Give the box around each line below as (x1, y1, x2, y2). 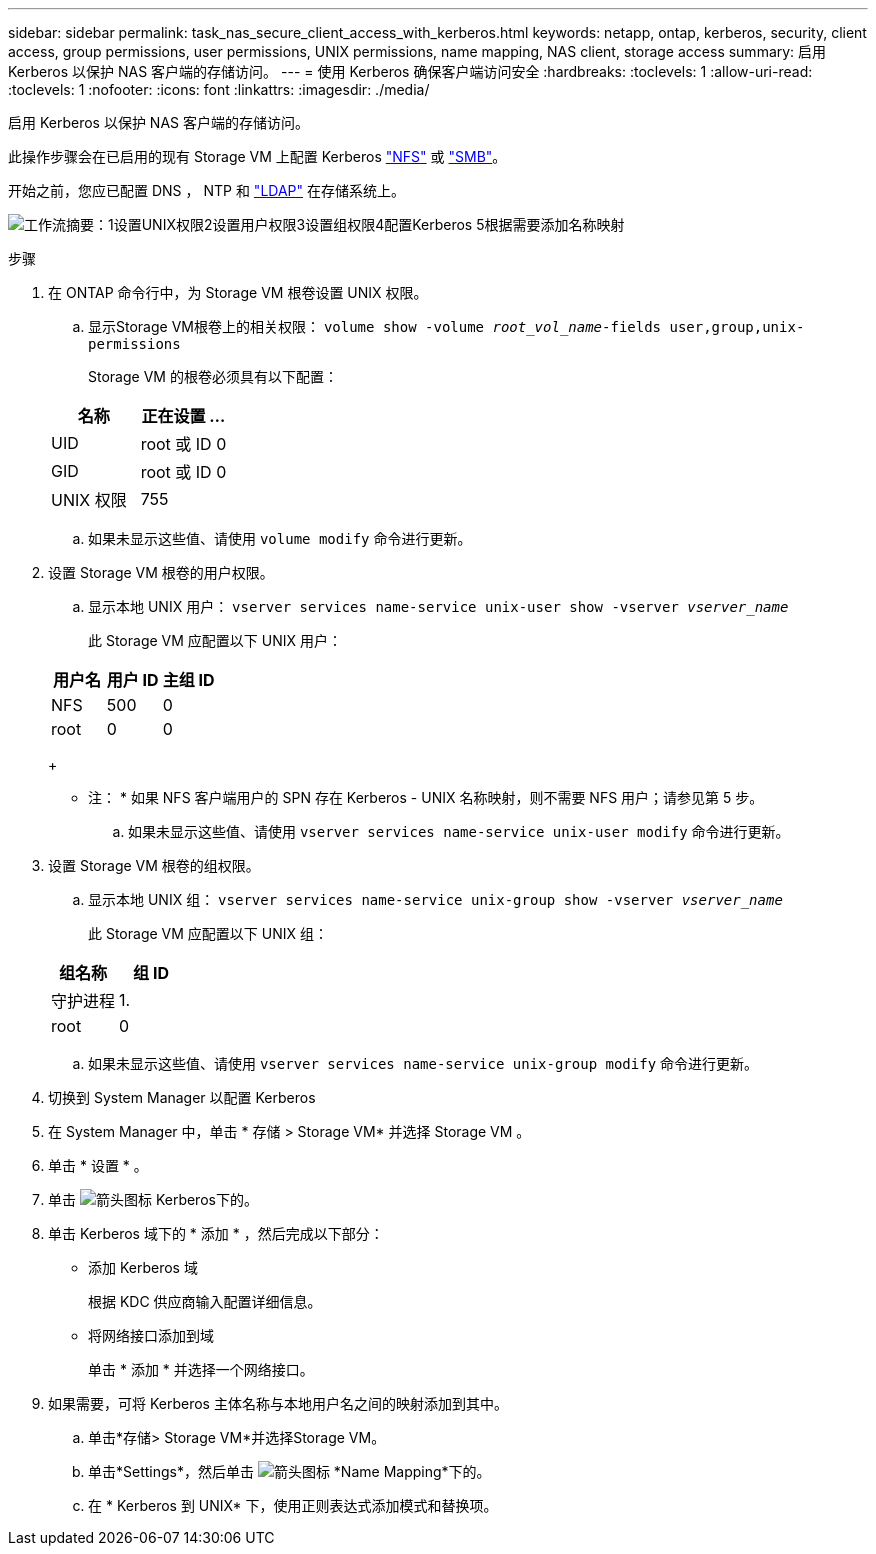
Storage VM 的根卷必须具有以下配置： (88, 368, 338, 385)
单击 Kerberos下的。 (48, 1191, 258, 1208)
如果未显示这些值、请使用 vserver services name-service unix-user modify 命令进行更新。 (128, 823, 790, 840)
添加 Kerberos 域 (88, 1259, 198, 1276)
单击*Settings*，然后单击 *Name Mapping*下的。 (88, 1463, 491, 1480)
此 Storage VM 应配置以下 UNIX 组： (88, 925, 328, 942)
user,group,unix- (669, 319, 805, 335)
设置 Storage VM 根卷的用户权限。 (48, 564, 274, 581)
